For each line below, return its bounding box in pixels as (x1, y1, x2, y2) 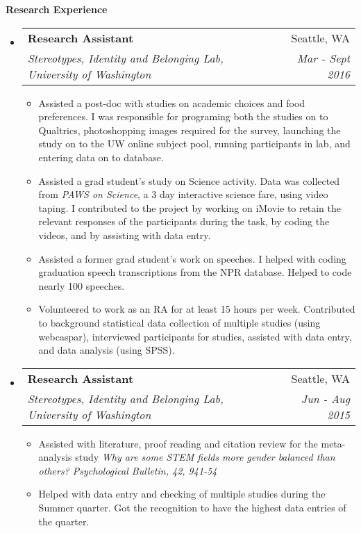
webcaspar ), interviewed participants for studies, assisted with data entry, (38, 329, 352, 343)
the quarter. (38, 514, 90, 528)
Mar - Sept (296, 49, 350, 66)
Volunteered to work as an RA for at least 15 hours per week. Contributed (38, 302, 355, 316)
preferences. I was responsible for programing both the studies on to (38, 109, 328, 124)
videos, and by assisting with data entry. (38, 227, 211, 242)
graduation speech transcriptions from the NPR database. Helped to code (38, 265, 352, 279)
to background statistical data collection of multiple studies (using (38, 315, 321, 329)
